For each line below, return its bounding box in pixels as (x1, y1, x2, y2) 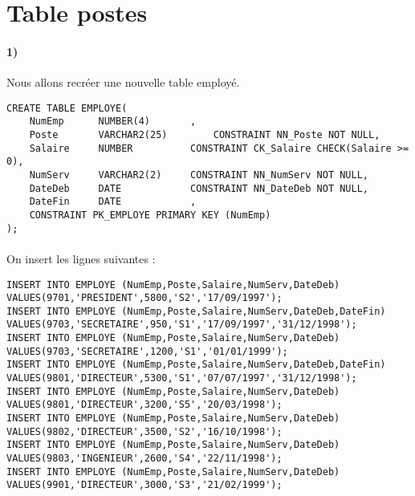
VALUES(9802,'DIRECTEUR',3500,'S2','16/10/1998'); (6, 425, 283, 437)
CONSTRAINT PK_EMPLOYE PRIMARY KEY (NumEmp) (29, 209, 271, 222)
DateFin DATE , (29, 196, 197, 208)
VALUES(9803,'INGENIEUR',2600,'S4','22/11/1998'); (6, 453, 283, 465)
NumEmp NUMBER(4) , (29, 116, 197, 128)
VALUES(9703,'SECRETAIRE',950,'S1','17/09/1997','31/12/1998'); (6, 319, 357, 331)
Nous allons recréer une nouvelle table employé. (6, 74, 240, 91)
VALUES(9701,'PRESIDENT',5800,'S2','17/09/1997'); (6, 292, 283, 304)
